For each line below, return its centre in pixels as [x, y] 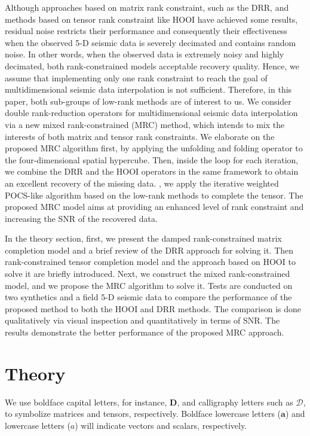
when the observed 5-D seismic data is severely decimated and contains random [151, 42]
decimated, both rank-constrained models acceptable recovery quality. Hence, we [152, 65]
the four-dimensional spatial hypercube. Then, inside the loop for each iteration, [152, 159]
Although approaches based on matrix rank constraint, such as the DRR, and [147, 7]
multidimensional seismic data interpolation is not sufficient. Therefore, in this [148, 89]
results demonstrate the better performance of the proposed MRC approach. [145, 332]
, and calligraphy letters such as [235, 402]
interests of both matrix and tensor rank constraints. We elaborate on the [140, 136]
